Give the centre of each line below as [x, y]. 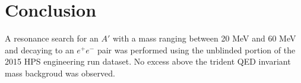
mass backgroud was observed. [60, 73]
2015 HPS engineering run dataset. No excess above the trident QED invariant [148, 61]
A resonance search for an [52, 38]
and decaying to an [39, 50]
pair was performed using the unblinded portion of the [196, 50]
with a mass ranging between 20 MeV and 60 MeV [204, 38]
